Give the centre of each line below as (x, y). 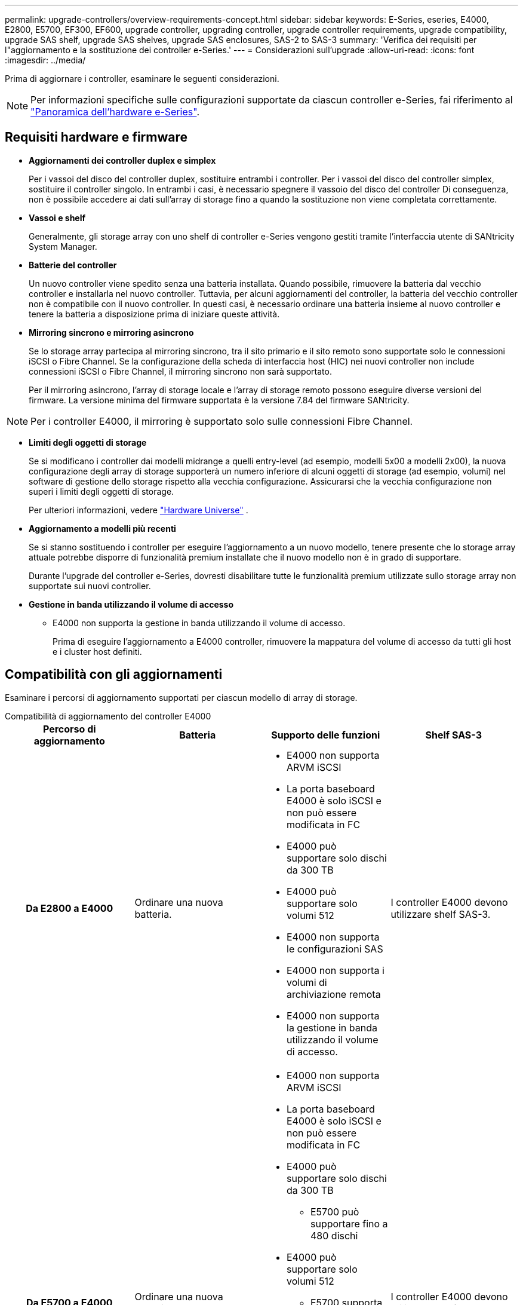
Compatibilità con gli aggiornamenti (114, 675)
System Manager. (63, 246)
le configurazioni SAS (335, 949)
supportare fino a (349, 1223)
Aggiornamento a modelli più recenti (102, 528)
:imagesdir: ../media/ (45, 60)
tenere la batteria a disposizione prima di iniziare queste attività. (154, 314)
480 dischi (334, 1235)
